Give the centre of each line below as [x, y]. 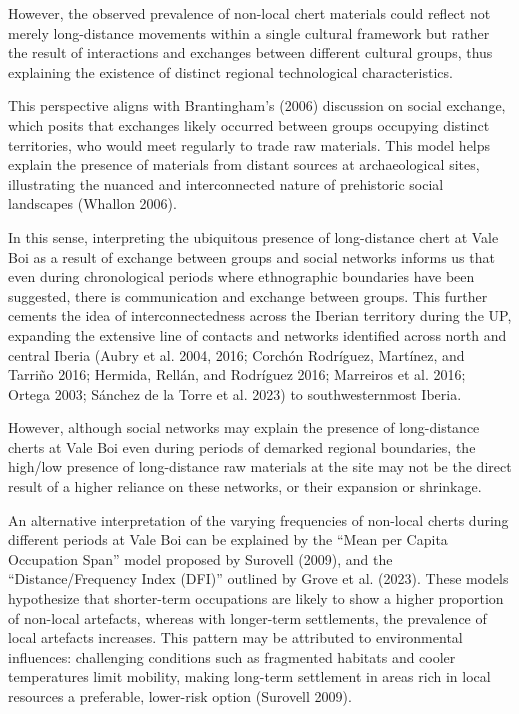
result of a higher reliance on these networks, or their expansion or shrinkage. [245, 486]
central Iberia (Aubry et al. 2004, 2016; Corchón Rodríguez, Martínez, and [236, 354]
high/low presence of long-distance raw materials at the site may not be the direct [260, 466]
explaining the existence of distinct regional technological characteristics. [230, 71]
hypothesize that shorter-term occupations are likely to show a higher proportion [256, 598]
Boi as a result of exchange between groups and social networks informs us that [251, 256]
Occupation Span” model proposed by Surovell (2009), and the [200, 558]
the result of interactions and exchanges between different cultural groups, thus [250, 52]
